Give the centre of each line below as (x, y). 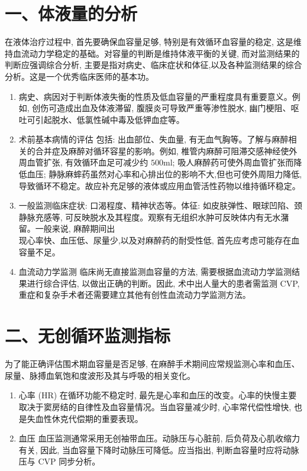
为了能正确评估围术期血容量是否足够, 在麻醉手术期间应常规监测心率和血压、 (152, 364)
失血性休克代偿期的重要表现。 (85, 418)
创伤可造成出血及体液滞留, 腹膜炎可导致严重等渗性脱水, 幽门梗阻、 (161, 108)
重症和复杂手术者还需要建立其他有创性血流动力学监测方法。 (135, 295)
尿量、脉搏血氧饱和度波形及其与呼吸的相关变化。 (100, 375)
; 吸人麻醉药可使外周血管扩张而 (233, 162)
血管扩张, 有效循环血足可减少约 (88, 162)
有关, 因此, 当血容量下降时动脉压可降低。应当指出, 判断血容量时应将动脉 (159, 449)
